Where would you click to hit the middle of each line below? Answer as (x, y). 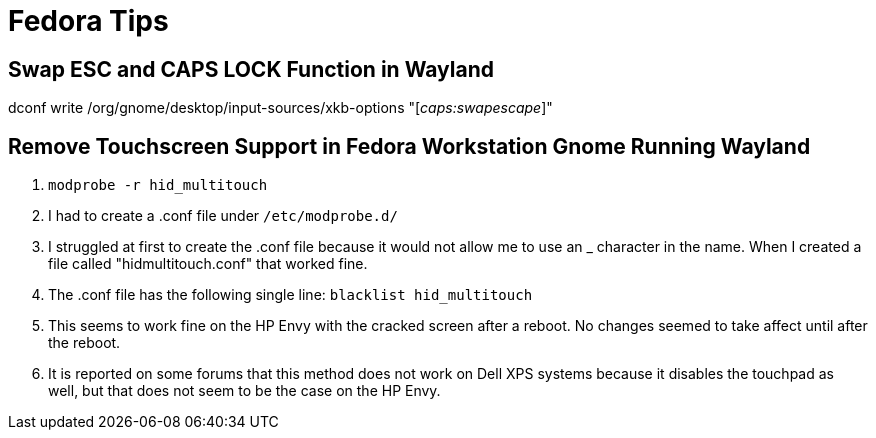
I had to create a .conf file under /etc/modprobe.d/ (223, 216)
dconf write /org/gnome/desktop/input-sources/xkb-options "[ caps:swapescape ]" (280, 108)
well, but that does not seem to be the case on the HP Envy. (244, 391)
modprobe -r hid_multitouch (158, 185)
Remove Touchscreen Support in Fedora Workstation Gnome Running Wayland (409, 146)
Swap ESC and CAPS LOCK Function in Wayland (251, 69)
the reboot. (84, 343)
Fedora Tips (88, 21)
